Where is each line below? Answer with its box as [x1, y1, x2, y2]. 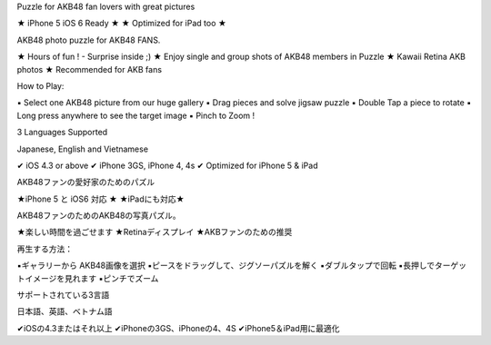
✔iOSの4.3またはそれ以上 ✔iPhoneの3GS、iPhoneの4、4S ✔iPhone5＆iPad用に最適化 [16, 322, 340, 333]
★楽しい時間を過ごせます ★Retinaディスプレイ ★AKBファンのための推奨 [16, 227, 293, 238]
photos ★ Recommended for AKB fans [16, 64, 163, 74]
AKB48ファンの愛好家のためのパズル [16, 177, 155, 188]
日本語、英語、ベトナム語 [16, 306, 113, 317]
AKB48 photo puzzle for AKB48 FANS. [16, 34, 161, 45]
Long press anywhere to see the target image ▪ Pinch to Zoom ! [16, 110, 256, 121]
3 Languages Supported [16, 127, 108, 138]
